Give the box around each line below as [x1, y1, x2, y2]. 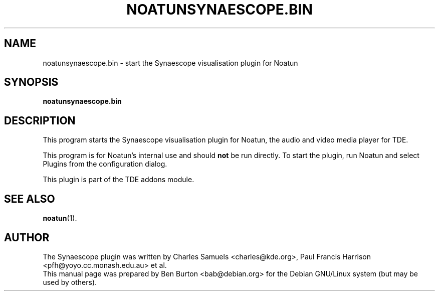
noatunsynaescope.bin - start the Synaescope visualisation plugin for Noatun [43, 58, 298, 67]
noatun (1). [43, 214, 77, 223]
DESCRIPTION [4, 114, 76, 127]
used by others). [43, 277, 97, 286]
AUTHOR [4, 231, 50, 244]
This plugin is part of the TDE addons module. [43, 175, 194, 184]
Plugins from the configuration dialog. [43, 160, 167, 169]
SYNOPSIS [4, 76, 59, 89]
